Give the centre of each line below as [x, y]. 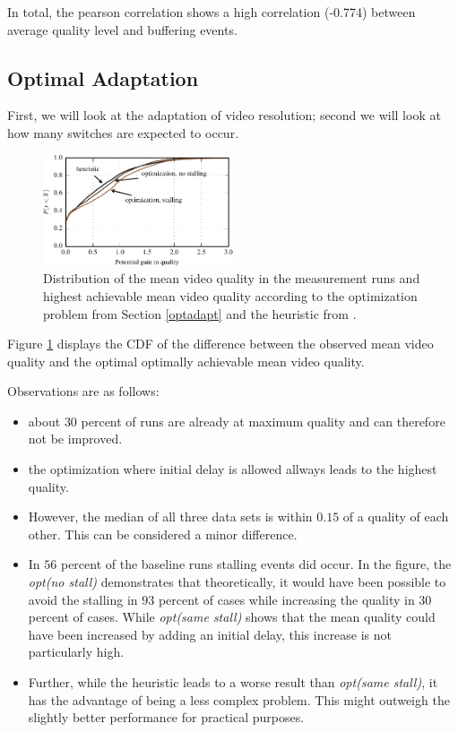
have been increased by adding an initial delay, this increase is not [210, 634]
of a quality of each [396, 517]
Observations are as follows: [83, 391]
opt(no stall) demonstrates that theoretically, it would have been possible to [237, 582]
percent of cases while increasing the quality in [286, 599]
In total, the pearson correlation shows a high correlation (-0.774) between [212, 12]
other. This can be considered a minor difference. [163, 534]
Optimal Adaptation [103, 78]
